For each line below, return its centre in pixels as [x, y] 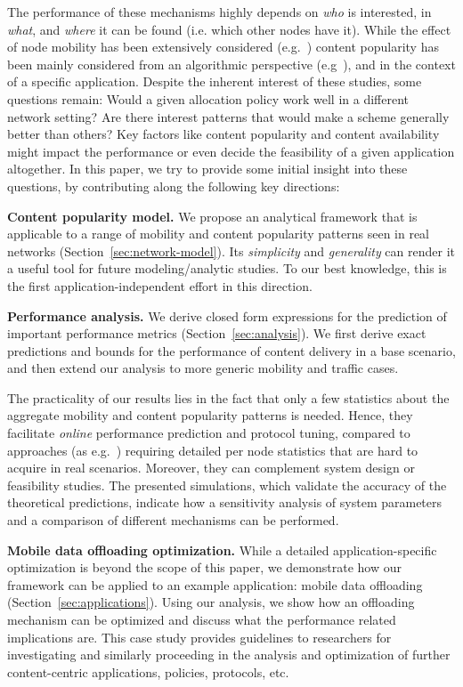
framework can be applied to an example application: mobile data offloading [215, 584]
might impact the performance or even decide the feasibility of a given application [231, 151]
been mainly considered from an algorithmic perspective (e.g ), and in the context [231, 64]
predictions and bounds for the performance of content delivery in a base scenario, [231, 350]
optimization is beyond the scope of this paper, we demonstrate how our [204, 567]
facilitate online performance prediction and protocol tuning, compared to [209, 433]
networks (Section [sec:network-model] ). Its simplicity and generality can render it [231, 251]
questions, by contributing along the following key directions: [174, 186]
